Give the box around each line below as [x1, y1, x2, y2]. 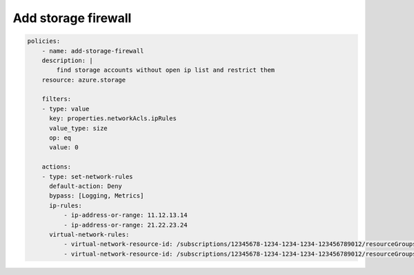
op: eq [49, 134, 72, 142]
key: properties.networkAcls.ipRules [49, 115, 177, 122]
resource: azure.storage [41, 76, 126, 84]
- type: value [41, 104, 90, 113]
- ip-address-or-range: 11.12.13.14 [63, 211, 188, 219]
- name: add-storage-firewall [41, 47, 144, 55]
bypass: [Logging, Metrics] [49, 192, 144, 200]
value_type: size [49, 124, 108, 132]
